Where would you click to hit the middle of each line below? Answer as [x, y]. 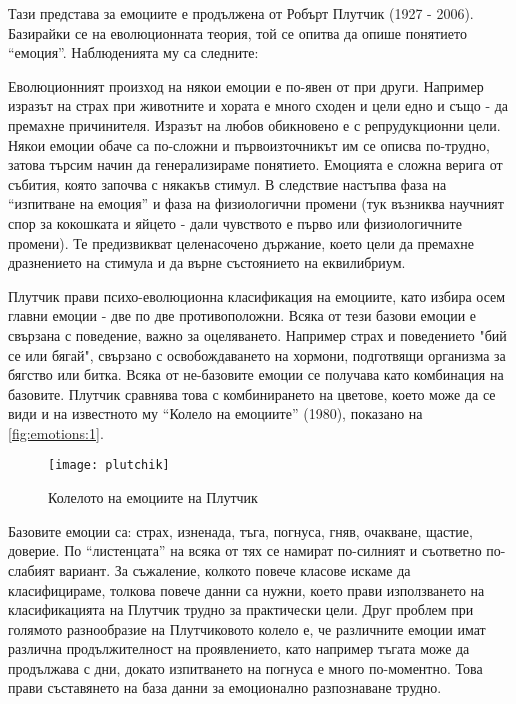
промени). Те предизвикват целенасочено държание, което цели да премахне [241, 242]
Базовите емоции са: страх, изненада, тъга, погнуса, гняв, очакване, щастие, [240, 530]
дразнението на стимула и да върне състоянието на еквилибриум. [207, 262]
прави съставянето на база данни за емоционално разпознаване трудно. [225, 687]
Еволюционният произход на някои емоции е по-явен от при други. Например [246, 85]
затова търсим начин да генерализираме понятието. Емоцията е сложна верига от [255, 164]
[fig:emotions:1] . [56, 432]
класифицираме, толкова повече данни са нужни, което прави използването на [246, 589]
